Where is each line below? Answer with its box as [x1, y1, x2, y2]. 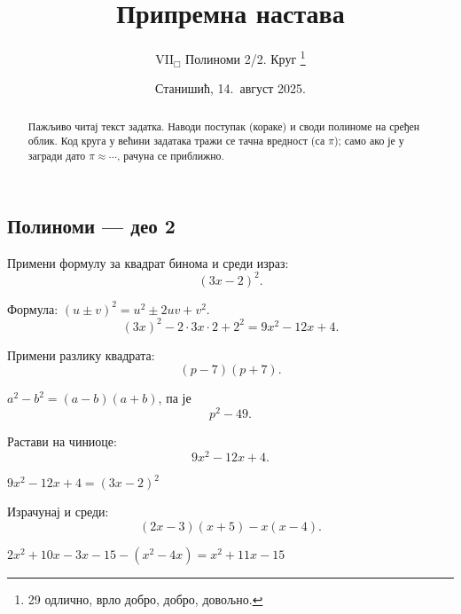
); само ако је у [333, 133, 404, 148]
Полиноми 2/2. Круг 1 [185, 47, 306, 67]
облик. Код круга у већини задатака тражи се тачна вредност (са [27, 133, 325, 148]
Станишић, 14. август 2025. [155, 79, 306, 98]
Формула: [7, 299, 59, 318]
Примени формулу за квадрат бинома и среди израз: [7, 253, 289, 272]
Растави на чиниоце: [7, 432, 117, 450]
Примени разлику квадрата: [7, 345, 155, 364]
